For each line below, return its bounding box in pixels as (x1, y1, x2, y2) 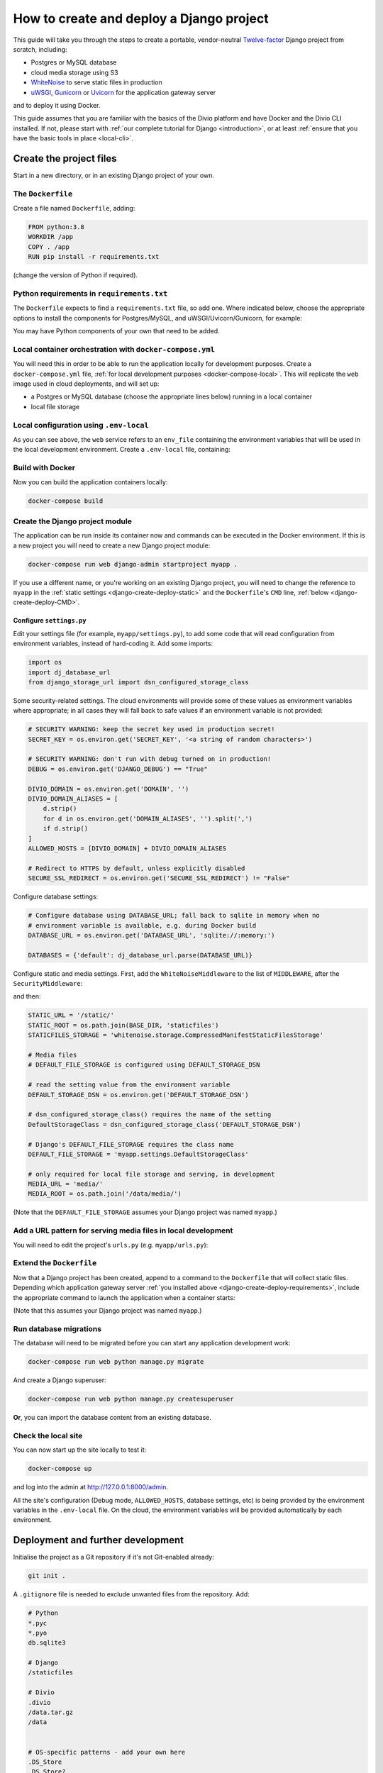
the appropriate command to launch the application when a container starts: (13, 1293, 235, 1301)
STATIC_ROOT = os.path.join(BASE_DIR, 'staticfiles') (28, 1021, 219, 1029)
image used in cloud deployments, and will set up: (13, 379, 160, 388)
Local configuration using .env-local (13, 420, 149, 430)
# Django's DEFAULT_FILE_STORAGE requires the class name (28, 1140, 234, 1148)
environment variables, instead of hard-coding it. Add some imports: (13, 639, 213, 648)
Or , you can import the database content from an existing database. (13, 1413, 212, 1421)
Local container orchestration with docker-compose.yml (13, 344, 216, 354)
